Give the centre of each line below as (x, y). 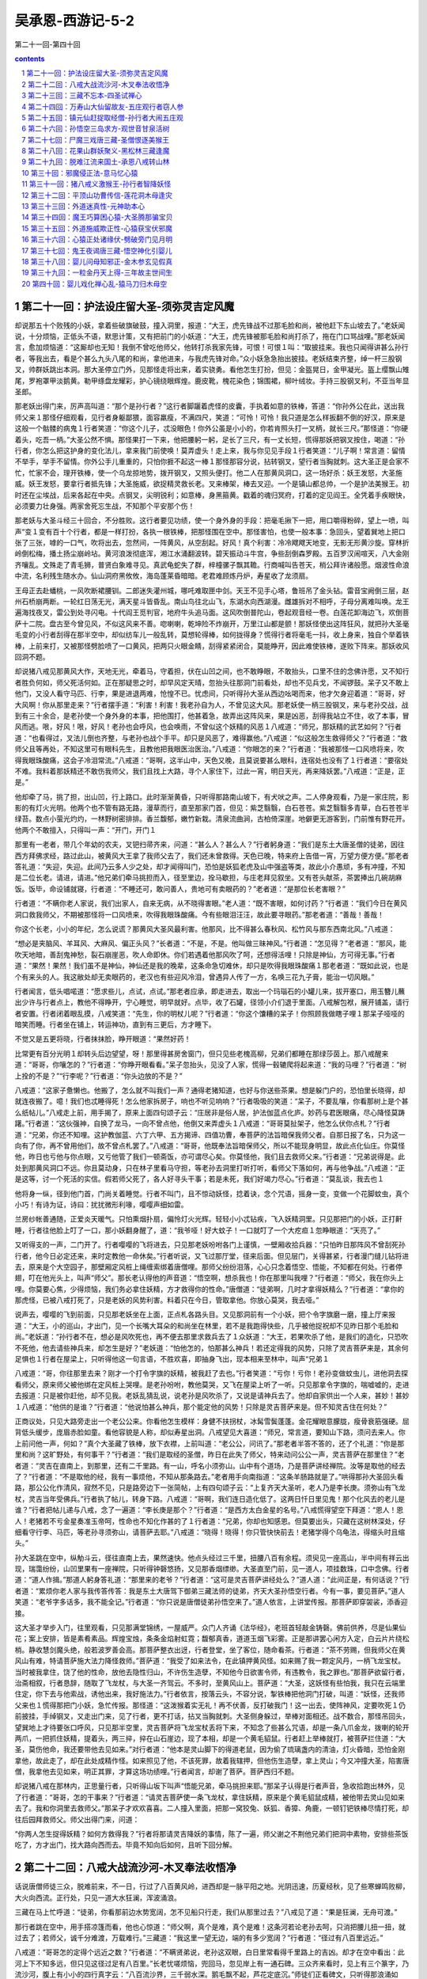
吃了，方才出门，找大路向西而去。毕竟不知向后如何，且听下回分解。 (125, 1845)
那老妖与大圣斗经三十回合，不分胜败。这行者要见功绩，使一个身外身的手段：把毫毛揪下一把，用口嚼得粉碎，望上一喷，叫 (212, 520)
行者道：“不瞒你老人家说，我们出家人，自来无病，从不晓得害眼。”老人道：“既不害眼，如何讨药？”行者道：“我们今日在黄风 (211, 903)
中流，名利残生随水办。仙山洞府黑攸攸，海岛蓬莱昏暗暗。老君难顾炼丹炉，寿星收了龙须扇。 (163, 576)
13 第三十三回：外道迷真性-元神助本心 (83, 207)
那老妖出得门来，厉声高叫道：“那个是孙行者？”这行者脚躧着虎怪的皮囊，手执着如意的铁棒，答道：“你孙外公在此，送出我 (210, 406)
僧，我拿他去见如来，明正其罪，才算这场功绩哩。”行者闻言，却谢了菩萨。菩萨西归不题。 (157, 1772)
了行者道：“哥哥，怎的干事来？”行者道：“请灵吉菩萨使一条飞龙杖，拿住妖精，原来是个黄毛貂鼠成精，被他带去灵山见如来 (210, 1797)
